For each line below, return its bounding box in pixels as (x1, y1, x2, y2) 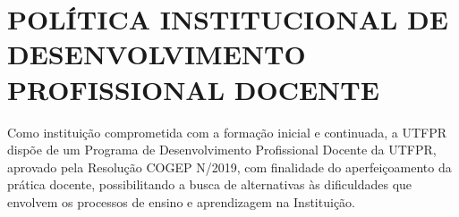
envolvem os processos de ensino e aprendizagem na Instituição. (7, 192, 355, 211)
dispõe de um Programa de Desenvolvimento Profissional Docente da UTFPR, (7, 140, 437, 159)
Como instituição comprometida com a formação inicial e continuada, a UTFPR (7, 122, 447, 141)
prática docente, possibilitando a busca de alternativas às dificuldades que (7, 175, 412, 194)
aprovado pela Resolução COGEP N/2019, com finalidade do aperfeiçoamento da (7, 157, 452, 176)
